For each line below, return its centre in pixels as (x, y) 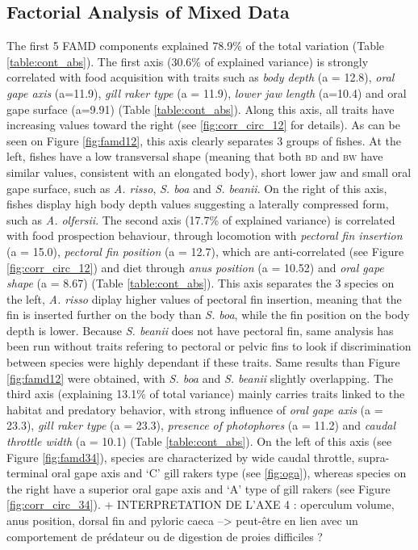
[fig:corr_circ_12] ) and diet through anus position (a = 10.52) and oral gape (195, 267)
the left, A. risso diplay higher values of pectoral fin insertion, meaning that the (204, 298)
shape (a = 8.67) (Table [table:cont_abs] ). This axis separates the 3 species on (201, 283)
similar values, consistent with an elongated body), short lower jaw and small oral (209, 172)
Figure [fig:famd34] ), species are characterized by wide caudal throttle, (181, 457)
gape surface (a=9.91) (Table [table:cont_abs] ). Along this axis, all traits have (201, 109)
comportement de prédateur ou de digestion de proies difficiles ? (165, 536)
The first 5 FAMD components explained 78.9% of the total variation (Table (196, 46)
